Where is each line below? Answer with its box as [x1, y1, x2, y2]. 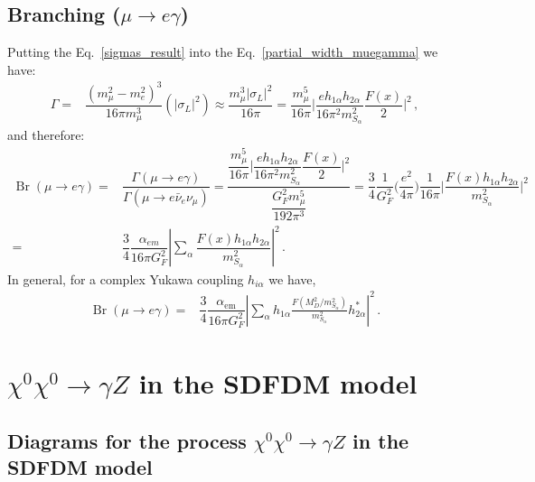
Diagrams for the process [7, 426, 247, 454]
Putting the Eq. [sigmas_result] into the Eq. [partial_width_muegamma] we [7, 42, 438, 61]
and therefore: [7, 125, 85, 144]
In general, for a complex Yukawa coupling [7, 269, 244, 288]
